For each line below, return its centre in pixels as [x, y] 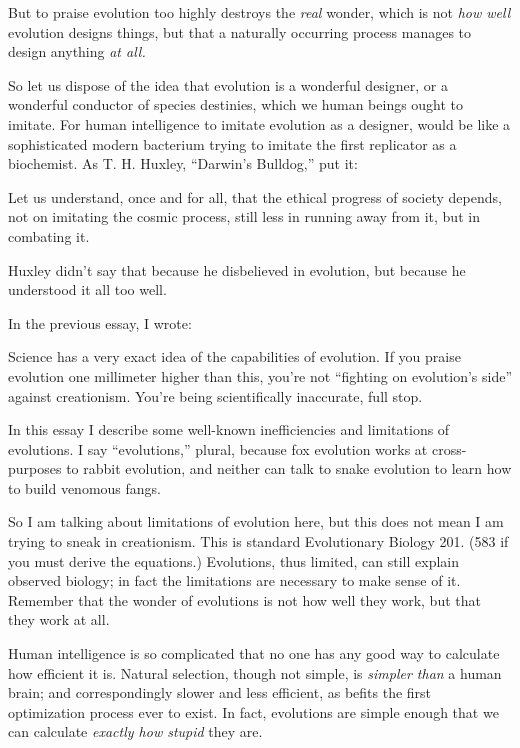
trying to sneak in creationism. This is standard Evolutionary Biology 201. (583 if [258, 541]
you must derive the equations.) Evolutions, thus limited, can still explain [233, 560]
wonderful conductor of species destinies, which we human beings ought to [236, 104]
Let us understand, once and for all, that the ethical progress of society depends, [255, 196]
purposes [35, 468]
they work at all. [59, 619]
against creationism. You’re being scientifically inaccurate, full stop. [215, 395]
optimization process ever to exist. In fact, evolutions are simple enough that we [253, 711]
